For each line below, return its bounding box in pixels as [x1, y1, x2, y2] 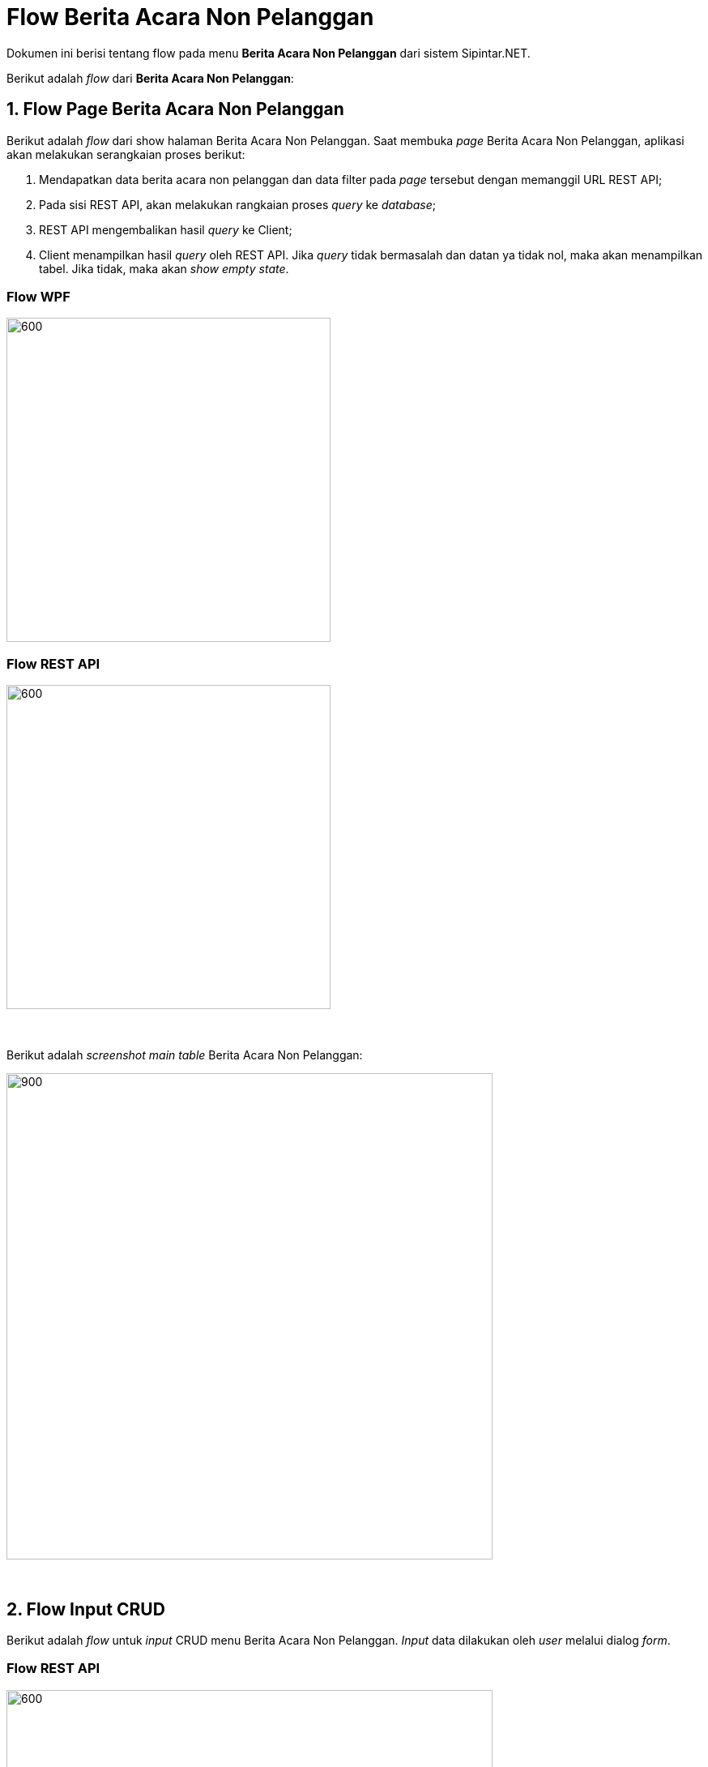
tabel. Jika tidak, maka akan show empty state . [39, 261, 289, 276]
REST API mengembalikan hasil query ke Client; [39, 222, 292, 237]
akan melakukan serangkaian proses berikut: [6, 147, 245, 161]
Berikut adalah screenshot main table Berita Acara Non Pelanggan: [6, 1048, 363, 1063]
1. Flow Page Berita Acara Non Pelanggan [6, 99, 344, 120]
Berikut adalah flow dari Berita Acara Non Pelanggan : [6, 71, 294, 85]
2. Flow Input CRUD [6, 1598, 165, 1619]
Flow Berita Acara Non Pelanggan [6, 3, 374, 31]
